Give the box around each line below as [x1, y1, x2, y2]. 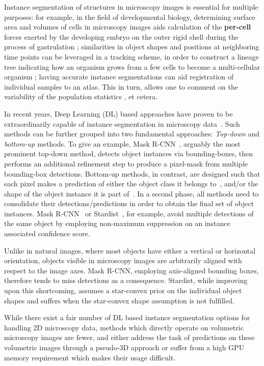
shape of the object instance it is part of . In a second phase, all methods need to [4, 188, 259, 199]
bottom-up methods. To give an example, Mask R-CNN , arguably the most [4, 138, 241, 149]
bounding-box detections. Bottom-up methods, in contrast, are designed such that [4, 168, 260, 179]
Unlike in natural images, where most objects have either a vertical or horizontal [4, 245, 256, 256]
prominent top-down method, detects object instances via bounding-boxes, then [4, 148, 253, 159]
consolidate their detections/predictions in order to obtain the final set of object [4, 198, 254, 209]
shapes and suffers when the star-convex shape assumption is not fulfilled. [4, 295, 234, 305]
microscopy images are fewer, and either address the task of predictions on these [4, 332, 255, 343]
